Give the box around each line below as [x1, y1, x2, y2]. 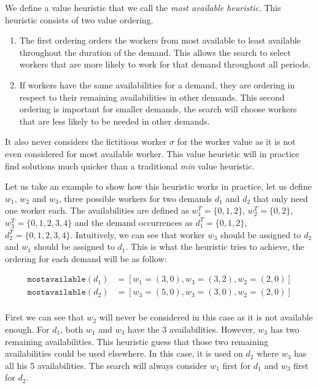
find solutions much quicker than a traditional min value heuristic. [5, 159, 255, 172]
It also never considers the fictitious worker [5, 135, 167, 148]
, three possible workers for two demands [58, 192, 212, 204]
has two [270, 322, 300, 335]
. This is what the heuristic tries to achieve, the [125, 240, 304, 253]
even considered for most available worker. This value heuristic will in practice [5, 147, 300, 160]
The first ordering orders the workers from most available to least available [19, 34, 301, 47]
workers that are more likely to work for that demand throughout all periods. [19, 58, 311, 71]
